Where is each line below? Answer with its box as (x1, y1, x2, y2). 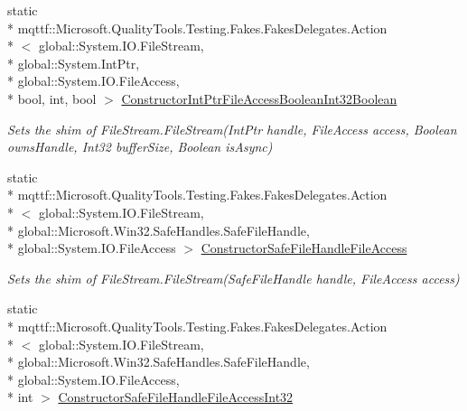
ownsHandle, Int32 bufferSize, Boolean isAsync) (7, 137, 273, 156)
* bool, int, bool (7, 89, 97, 107)
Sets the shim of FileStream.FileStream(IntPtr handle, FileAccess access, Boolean (7, 119, 457, 138)
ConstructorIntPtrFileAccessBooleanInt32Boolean (121, 89, 397, 107)
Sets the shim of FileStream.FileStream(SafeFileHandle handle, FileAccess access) (7, 268, 460, 287)
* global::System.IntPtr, (7, 53, 140, 72)
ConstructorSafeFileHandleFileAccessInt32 (58, 388, 294, 406)
